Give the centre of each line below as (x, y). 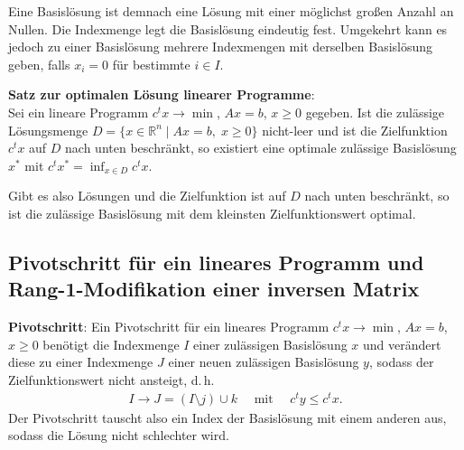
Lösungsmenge (48, 130)
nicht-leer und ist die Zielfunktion (355, 130)
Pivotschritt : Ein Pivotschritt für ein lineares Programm (169, 327)
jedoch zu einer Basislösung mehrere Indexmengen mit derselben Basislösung (221, 47)
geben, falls (39, 64)
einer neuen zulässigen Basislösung (264, 362)
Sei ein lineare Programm (79, 112)
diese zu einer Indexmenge (81, 362)
